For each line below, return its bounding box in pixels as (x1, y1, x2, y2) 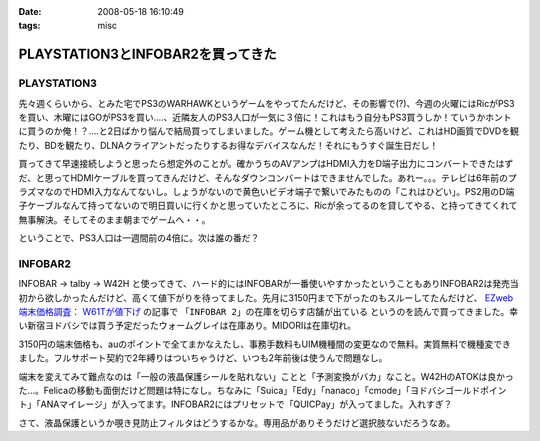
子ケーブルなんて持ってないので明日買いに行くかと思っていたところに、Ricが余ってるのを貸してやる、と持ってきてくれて (18, 200, 518, 212)
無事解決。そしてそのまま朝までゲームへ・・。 (18, 213, 211, 225)
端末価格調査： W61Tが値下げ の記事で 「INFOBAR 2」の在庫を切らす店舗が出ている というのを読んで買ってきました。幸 (18, 305, 519, 317)
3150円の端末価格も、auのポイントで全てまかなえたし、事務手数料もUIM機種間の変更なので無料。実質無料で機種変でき (18, 338, 512, 350)
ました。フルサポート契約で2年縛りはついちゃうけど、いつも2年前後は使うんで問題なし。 (18, 352, 388, 364)
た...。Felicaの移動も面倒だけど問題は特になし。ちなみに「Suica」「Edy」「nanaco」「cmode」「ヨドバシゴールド (18, 384, 481, 396)
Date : (18, 6, 42, 17)
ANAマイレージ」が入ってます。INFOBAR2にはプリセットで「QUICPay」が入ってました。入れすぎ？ (40, 398, 453, 410)
